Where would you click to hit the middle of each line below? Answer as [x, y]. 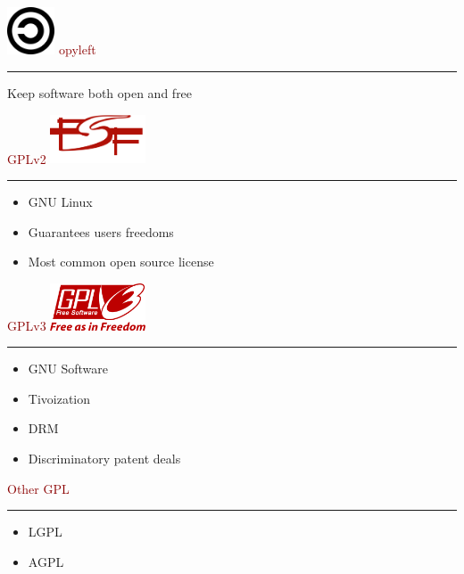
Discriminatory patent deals [104, 458]
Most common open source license [121, 262]
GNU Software [68, 369]
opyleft [78, 49]
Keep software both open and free [100, 92]
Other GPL [38, 488]
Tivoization [59, 398]
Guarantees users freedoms [101, 231]
